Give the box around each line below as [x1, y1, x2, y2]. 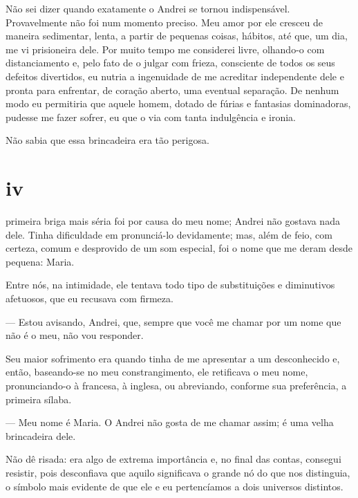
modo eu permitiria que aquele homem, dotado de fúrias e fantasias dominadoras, [6, 96, 351, 111]
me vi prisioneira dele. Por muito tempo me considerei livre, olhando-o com [6, 41, 325, 56]
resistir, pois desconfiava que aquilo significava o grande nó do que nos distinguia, [6, 465, 350, 479]
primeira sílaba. [6, 391, 72, 406]
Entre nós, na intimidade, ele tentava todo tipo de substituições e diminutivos [6, 277, 335, 292]
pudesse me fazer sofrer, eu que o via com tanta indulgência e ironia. [6, 109, 296, 124]
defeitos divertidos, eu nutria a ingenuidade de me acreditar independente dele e [6, 68, 344, 83]
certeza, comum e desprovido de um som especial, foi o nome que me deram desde [6, 241, 352, 255]
